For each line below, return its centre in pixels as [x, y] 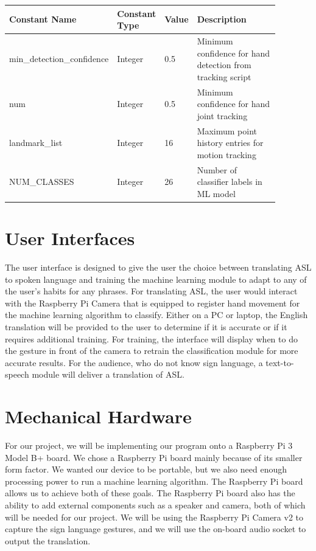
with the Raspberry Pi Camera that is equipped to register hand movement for [153, 303]
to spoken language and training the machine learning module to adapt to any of [156, 279]
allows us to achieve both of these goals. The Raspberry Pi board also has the [150, 493]
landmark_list [36, 143]
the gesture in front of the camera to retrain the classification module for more [152, 351]
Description [222, 19]
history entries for [230, 143]
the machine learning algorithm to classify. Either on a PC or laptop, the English [156, 315]
